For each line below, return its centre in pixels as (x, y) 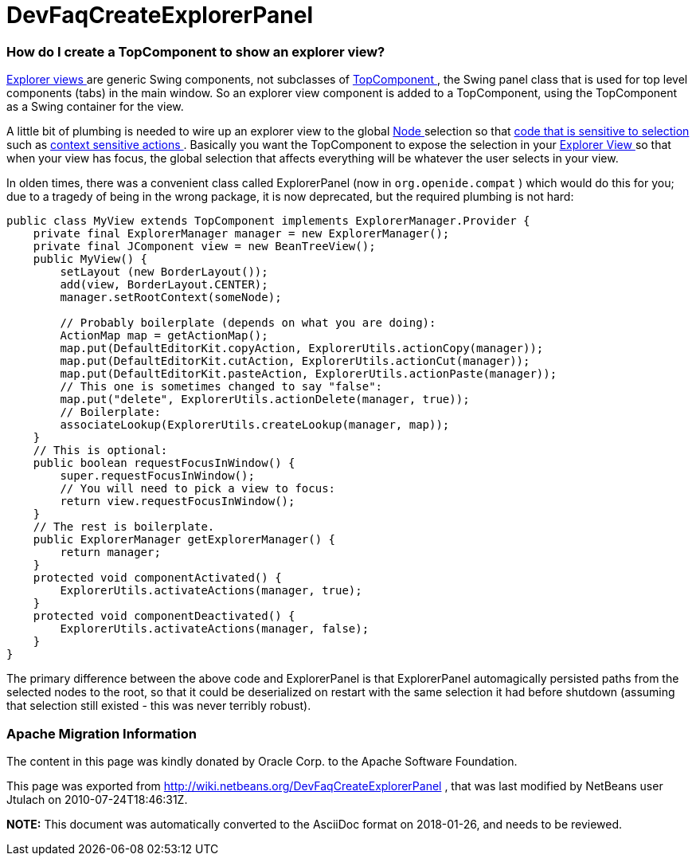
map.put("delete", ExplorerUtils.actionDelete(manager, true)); (265, 400)
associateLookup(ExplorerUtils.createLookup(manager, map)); (255, 425)
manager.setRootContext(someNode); (171, 298)
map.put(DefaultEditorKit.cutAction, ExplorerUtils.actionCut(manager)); (295, 361)
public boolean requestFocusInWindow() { (164, 463)
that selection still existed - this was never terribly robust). (159, 706)
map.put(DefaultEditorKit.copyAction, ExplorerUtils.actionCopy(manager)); (302, 349)
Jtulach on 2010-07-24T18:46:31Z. (97, 799)
